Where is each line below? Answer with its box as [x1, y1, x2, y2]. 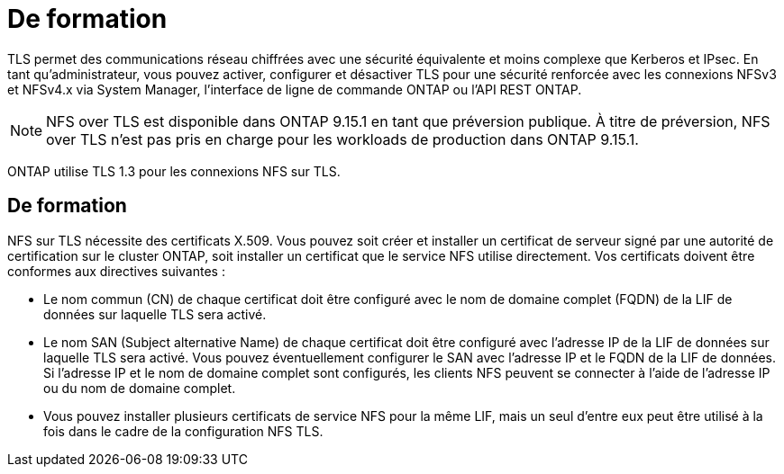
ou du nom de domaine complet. [43, 380, 236, 396]
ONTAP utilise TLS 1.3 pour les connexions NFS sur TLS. [7, 163, 341, 179]
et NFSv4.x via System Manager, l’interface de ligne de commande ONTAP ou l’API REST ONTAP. [7, 81, 582, 97]
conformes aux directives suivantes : [7, 263, 225, 279]
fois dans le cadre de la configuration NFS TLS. [43, 423, 324, 439]
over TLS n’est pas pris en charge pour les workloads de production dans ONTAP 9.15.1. [46, 130, 639, 148]
